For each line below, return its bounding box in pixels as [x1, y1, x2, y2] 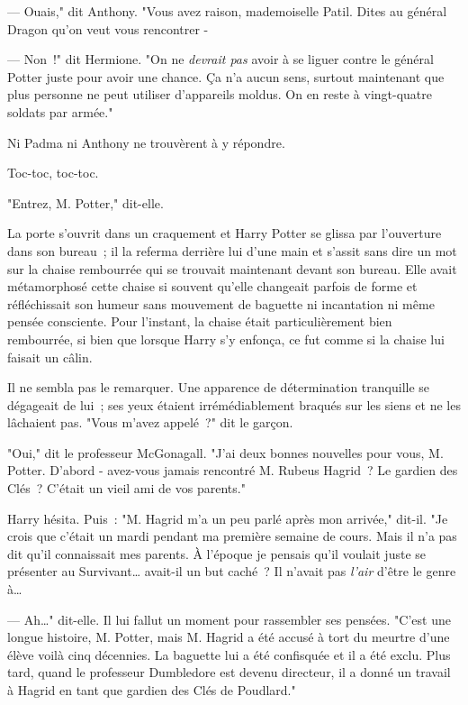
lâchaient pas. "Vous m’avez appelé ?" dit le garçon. [7, 413, 293, 432]
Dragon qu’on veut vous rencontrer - [7, 19, 209, 38]
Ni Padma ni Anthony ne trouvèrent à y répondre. [7, 133, 285, 151]
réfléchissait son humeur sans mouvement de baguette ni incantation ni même [7, 294, 435, 313]
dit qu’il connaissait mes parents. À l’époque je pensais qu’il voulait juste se [7, 544, 426, 563]
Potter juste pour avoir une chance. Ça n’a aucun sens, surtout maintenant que [7, 67, 445, 86]
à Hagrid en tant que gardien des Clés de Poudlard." [7, 681, 296, 699]
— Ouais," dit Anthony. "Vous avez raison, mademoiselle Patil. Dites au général [7, 2, 447, 20]
